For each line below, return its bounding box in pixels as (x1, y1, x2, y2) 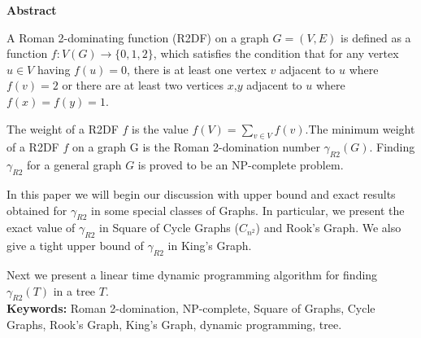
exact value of (7, 219, 76, 236)
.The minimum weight (305, 120, 415, 137)
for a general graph (27, 156, 122, 173)
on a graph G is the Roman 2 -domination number (72, 138, 320, 156)
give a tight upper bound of (7, 237, 144, 254)
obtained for (7, 201, 67, 218)
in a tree (53, 282, 96, 299)
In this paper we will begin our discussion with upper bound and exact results (7, 185, 396, 202)
